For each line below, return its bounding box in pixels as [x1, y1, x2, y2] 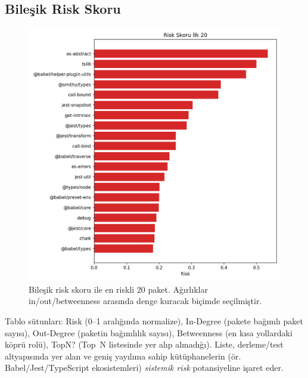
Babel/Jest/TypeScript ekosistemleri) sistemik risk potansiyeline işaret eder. [5, 361, 284, 374]
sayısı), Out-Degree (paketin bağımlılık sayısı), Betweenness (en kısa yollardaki [5, 326, 293, 339]
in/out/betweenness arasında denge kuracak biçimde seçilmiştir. [29, 295, 262, 307]
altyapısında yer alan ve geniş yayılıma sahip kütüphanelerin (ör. [5, 349, 241, 362]
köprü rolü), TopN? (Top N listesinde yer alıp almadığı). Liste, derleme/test [5, 338, 284, 351]
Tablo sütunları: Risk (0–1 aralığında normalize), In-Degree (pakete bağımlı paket [5, 314, 303, 327]
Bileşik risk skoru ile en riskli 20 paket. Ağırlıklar [29, 283, 208, 295]
